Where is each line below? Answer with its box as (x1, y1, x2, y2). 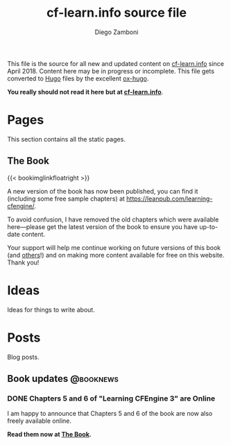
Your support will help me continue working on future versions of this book (7, 243, 221, 251)
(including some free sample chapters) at (7, 194, 125, 203)
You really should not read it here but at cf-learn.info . (7, 87, 164, 96)
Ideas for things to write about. (7, 305, 95, 314)
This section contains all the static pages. (7, 135, 126, 143)
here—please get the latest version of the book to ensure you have (7, 222, 198, 230)
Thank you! (7, 258, 40, 267)
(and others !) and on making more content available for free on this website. (7, 251, 225, 259)
